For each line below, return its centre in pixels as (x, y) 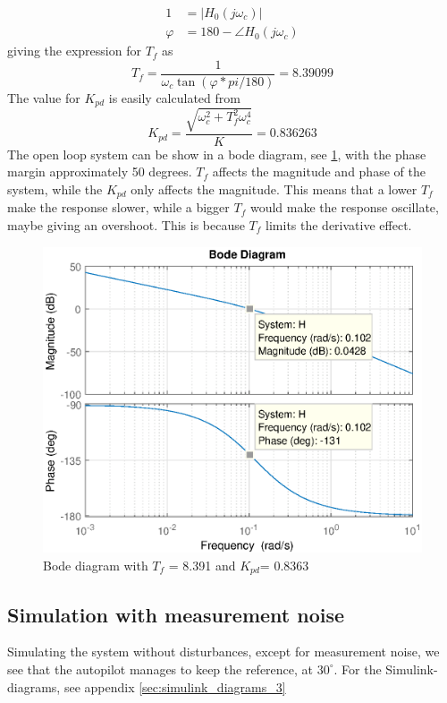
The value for (44, 97)
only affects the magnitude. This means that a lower (274, 189)
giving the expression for (74, 51)
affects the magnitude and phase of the (319, 171)
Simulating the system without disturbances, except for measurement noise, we (223, 652)
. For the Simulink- (386, 669)
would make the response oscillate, (344, 207)
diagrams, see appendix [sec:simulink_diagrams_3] (147, 686)
